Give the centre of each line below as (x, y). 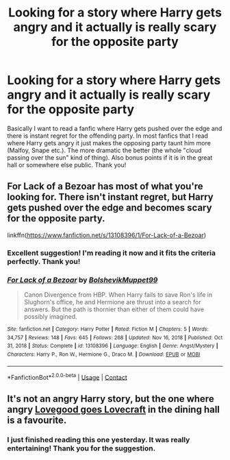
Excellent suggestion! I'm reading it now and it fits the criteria (111, 253)
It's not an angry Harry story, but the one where (111, 399)
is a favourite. (37, 420)
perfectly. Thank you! (44, 261)
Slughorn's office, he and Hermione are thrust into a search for (113, 302)
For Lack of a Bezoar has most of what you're (105, 186)
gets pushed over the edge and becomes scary (110, 208)
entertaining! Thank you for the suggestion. (81, 448)
